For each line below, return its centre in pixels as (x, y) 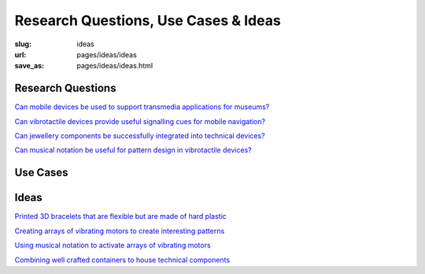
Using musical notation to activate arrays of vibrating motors (113, 245)
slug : (23, 44)
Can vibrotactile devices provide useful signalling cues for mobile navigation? (140, 121)
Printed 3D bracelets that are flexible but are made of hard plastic (121, 217)
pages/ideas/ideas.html (115, 66)
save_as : (30, 66)
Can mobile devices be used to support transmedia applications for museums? (142, 107)
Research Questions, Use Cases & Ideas (148, 20)
